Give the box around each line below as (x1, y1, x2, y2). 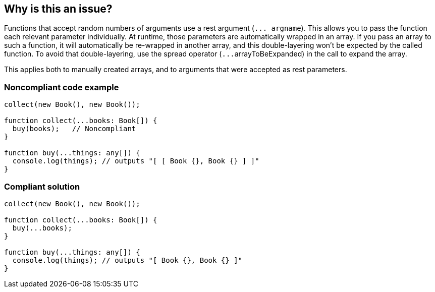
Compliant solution (4, 181, 80, 192)
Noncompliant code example (4, 82, 119, 92)
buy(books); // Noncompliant (12, 125, 136, 133)
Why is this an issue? (4, 3, 113, 15)
